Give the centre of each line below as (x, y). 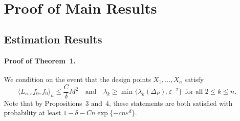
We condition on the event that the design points (77, 79)
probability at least (33, 112)
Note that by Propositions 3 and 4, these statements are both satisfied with (118, 103)
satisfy (194, 79)
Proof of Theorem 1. (40, 60)
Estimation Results (53, 39)
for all (194, 92)
